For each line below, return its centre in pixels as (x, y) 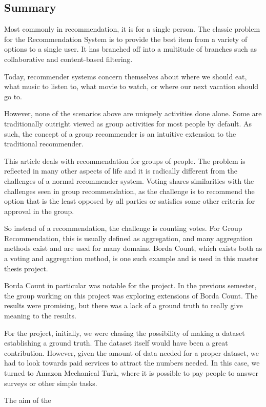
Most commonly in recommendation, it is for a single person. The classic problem (132, 29)
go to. (13, 96)
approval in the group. (39, 211)
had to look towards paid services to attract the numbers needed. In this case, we (132, 363)
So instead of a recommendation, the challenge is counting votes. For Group (123, 228)
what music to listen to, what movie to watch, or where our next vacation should (131, 86)
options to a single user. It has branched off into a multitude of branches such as (130, 49)
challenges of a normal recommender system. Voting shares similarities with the (129, 180)
